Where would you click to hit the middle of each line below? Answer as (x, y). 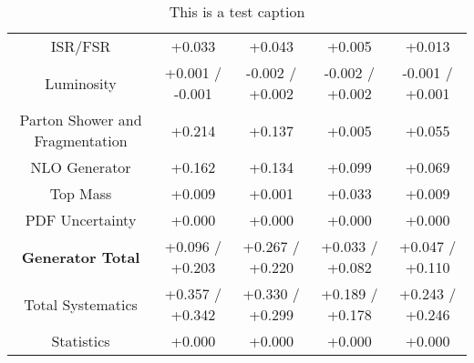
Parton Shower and (81, 120)
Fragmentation (81, 141)
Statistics (81, 341)
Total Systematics (81, 304)
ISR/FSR (81, 46)
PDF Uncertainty (81, 220)
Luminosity (81, 83)
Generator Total (81, 257)
